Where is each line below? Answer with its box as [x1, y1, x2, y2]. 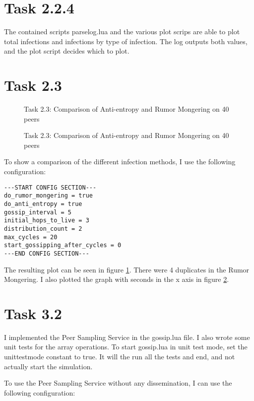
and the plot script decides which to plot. [4, 46, 129, 56]
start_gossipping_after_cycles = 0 [4, 242, 122, 249]
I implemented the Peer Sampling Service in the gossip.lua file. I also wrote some [4, 332, 250, 342]
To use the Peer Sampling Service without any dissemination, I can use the [4, 378, 232, 388]
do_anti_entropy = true [4, 200, 82, 207]
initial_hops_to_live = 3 [4, 217, 89, 224]
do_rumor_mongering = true [4, 192, 93, 200]
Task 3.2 [4, 303, 62, 323]
